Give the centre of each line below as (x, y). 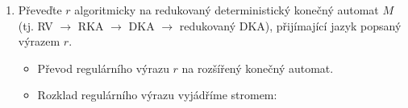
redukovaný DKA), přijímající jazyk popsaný (290, 25)
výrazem (39, 41)
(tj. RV (35, 25)
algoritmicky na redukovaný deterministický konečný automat (227, 10)
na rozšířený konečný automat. (258, 68)
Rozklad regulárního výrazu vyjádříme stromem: (157, 95)
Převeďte (40, 10)
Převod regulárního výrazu (103, 68)
